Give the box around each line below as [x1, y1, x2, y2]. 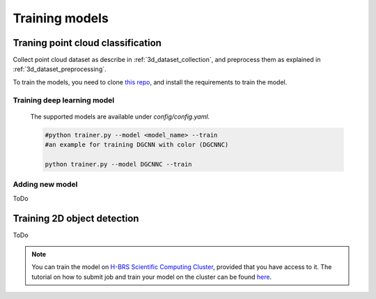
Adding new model [13, 180, 78, 190]
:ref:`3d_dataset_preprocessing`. [13, 65, 107, 73]
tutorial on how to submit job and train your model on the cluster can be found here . [31, 273, 272, 281]
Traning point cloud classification [13, 37, 162, 49]
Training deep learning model [13, 95, 115, 105]
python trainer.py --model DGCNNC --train [45, 160, 192, 168]
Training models [13, 10, 109, 26]
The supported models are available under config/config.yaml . [30, 112, 210, 121]
